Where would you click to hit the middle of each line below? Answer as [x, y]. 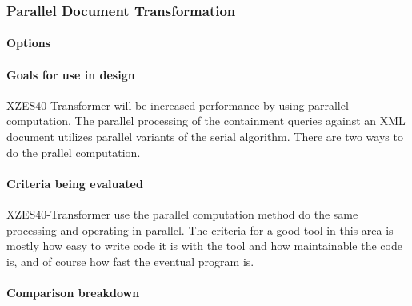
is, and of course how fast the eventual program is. [130, 261]
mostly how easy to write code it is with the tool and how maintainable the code [204, 246]
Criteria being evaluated [75, 183]
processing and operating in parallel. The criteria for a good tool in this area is [200, 229]
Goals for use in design [71, 74]
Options [29, 43]
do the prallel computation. [74, 152]
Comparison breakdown [73, 292]
